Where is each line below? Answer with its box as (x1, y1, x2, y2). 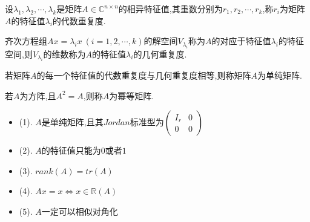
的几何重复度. (133, 47, 187, 60)
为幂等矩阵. (109, 89, 154, 102)
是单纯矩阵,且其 (41, 116, 104, 128)
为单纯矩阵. (257, 69, 302, 81)
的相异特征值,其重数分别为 (118, 2, 223, 15)
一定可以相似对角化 (41, 204, 118, 217)
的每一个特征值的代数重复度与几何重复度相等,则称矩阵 (36, 69, 251, 81)
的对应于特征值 (211, 34, 271, 47)
